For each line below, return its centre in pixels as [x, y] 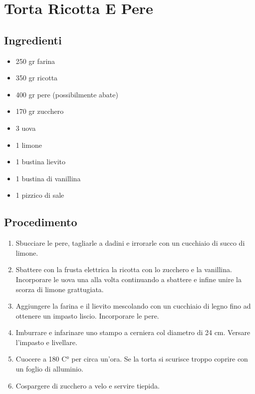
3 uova [26, 128]
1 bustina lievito [41, 162]
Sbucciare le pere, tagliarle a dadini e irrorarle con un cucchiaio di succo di [130, 243]
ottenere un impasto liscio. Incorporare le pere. [87, 315]
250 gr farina [35, 61]
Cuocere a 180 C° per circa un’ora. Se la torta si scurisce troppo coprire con [132, 359]
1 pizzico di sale [40, 195]
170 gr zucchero [40, 111]
